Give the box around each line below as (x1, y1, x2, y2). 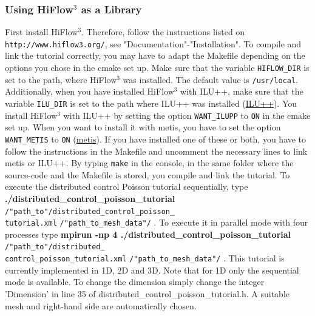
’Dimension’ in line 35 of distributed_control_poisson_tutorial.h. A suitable (5, 287, 290, 300)
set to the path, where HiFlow (5, 73, 117, 86)
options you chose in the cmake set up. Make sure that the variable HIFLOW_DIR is (5, 61, 310, 74)
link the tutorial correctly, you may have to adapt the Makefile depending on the (5, 49, 305, 62)
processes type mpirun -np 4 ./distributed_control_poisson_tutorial (5, 227, 291, 240)
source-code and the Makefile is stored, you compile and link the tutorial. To (5, 168, 290, 181)
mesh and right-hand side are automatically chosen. (5, 299, 197, 312)
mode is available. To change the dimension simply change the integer (5, 275, 265, 288)
